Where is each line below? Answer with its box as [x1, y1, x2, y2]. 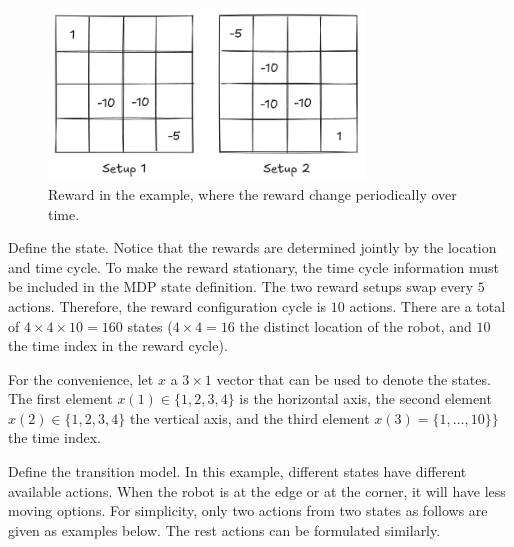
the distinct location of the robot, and [239, 315, 472, 336]
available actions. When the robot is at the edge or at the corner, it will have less [8, 480, 506, 501]
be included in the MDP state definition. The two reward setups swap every [8, 276, 474, 297]
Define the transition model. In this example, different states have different [8, 461, 467, 482]
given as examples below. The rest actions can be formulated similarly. [8, 519, 441, 540]
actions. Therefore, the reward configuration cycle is [8, 295, 327, 316]
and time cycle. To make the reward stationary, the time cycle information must [8, 256, 500, 277]
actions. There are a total [349, 295, 506, 316]
